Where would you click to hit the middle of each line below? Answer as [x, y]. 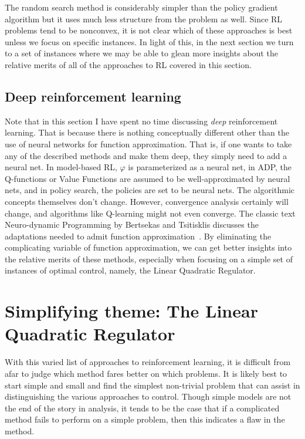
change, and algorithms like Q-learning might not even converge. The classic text [150, 213]
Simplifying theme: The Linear [131, 311]
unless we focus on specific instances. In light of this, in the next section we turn [149, 41]
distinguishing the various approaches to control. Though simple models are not [148, 396]
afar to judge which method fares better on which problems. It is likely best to [146, 373]
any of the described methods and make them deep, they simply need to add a [146, 155]
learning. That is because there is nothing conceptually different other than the [147, 132]
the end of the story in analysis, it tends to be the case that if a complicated [142, 408]
